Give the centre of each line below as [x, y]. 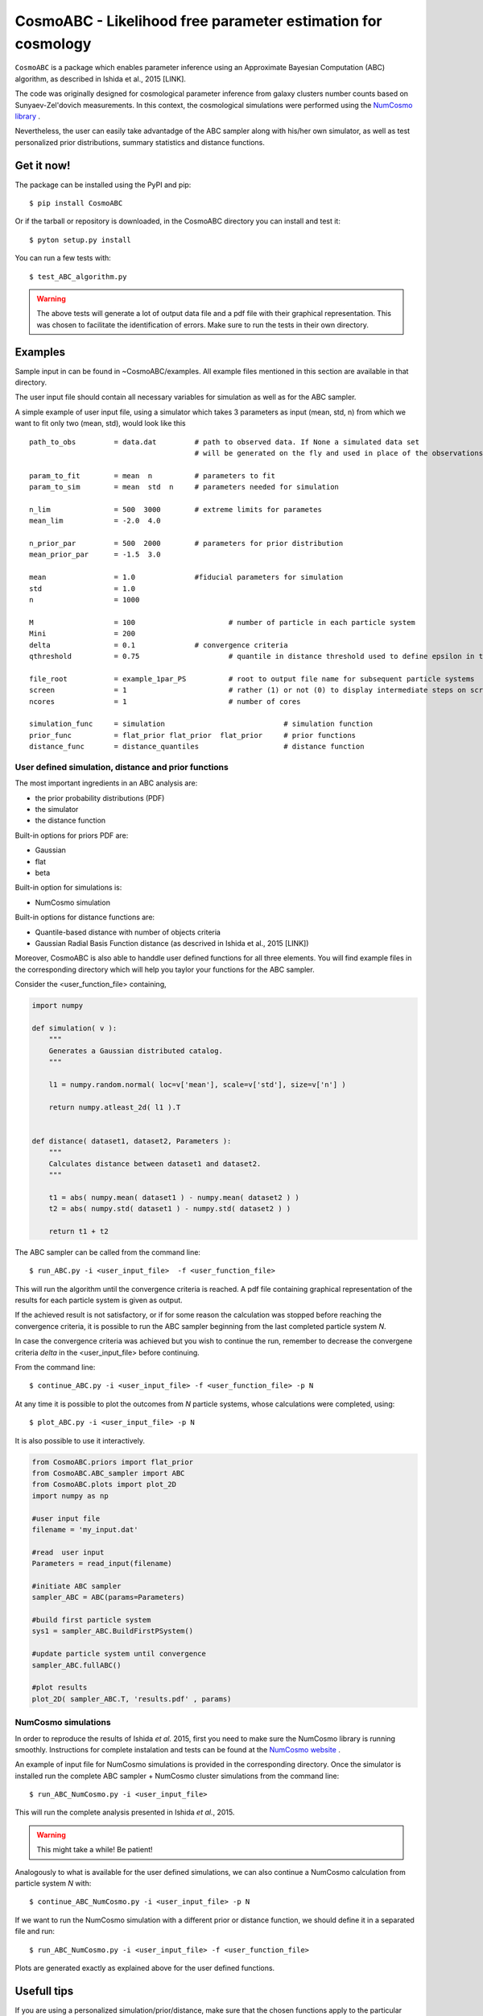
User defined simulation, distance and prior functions [122, 767]
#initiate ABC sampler [76, 1586]
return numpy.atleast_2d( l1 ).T [115, 1107]
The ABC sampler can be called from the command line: [108, 1252]
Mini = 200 [83, 634]
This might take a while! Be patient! [95, 1850]
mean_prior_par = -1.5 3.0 [95, 555]
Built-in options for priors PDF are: [72, 835]
